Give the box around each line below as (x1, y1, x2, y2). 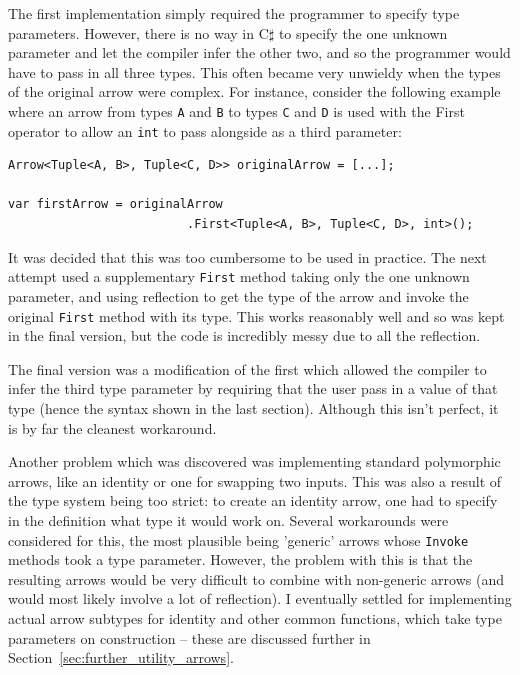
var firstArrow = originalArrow (8, 197, 223, 212)
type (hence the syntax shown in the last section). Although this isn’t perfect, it (8, 397, 499, 418)
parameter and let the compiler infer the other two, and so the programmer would (8, 42, 511, 63)
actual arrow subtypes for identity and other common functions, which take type (8, 607, 502, 628)
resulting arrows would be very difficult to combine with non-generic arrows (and (8, 568, 504, 589)
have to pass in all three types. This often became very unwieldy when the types (8, 61, 501, 82)
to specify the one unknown (278, 22, 448, 43)
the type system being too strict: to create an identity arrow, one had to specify (8, 490, 498, 511)
